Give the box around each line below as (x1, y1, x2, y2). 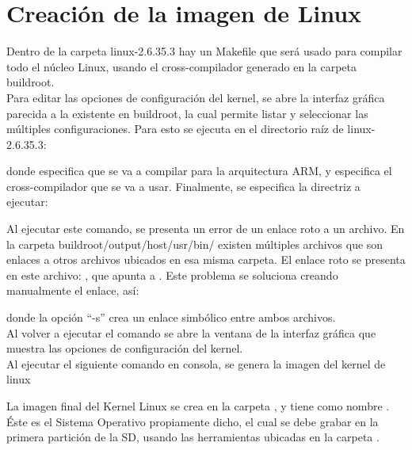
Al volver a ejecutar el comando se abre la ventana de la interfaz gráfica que (6, 324, 376, 341)
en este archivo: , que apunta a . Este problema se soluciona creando (6, 266, 338, 283)
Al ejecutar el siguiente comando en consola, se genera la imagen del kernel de (6, 355, 386, 372)
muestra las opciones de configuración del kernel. (6, 340, 243, 357)
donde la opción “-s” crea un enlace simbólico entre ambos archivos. (6, 309, 336, 326)
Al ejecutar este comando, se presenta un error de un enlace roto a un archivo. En (6, 220, 405, 237)
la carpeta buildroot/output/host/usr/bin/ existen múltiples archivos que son (6, 235, 383, 252)
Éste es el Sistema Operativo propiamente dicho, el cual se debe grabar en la (6, 413, 379, 429)
